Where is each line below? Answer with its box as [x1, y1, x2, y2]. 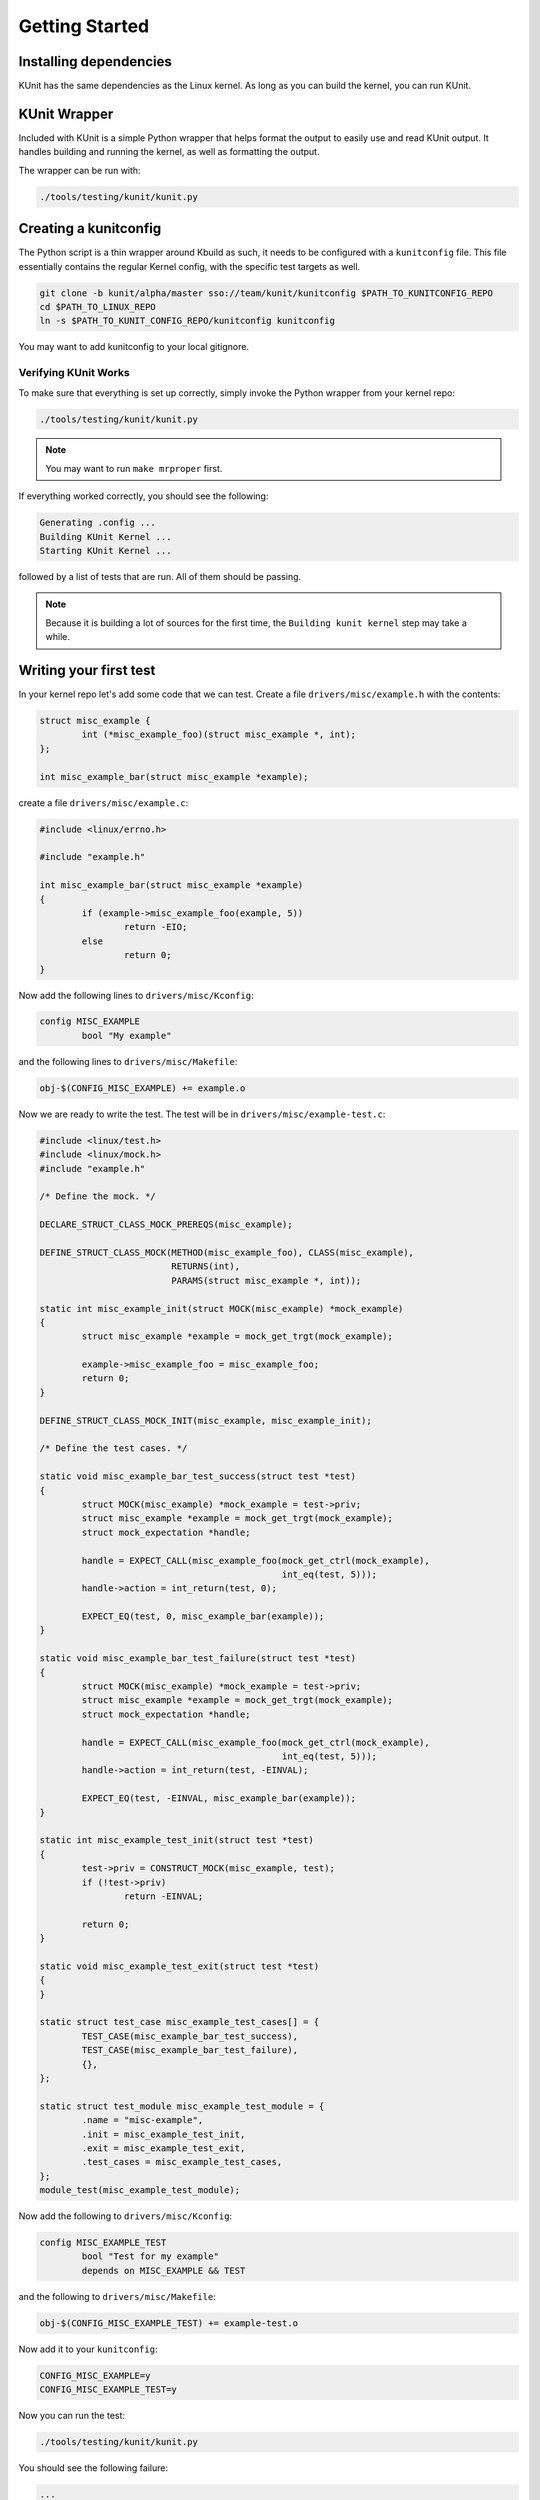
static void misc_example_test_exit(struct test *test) [39, 1960, 320, 1972]
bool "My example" [81, 1030, 172, 1041]
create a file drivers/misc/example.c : [18, 796, 189, 809]
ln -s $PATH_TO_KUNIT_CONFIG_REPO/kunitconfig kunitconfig [39, 315, 335, 327]
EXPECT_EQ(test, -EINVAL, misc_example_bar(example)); [81, 1793, 357, 1804]
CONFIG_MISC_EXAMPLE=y [39, 2370, 151, 2381]
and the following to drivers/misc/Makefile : [18, 2290, 217, 2302]
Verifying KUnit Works [18, 366, 130, 380]
